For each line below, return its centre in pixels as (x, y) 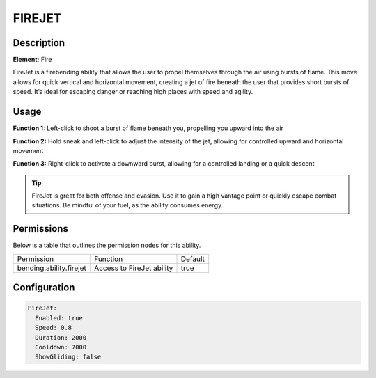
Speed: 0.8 (54, 328)
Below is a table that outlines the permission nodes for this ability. (107, 245)
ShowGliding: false (68, 357)
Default (193, 259)
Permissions (41, 229)
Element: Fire (32, 60)
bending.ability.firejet (52, 268)
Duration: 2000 (61, 337)
